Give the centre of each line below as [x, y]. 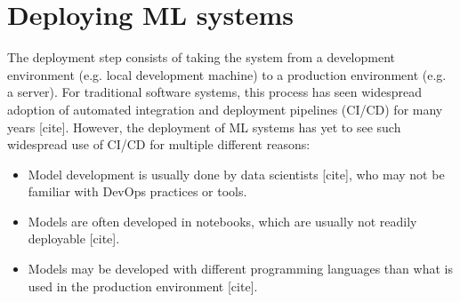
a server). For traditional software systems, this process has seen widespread [214, 92]
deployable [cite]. [74, 238]
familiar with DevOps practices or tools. [137, 191]
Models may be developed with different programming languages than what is [240, 269]
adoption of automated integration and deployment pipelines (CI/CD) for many [225, 109]
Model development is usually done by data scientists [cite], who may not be [236, 174]
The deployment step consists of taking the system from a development [202, 57]
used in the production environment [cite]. [143, 286]
